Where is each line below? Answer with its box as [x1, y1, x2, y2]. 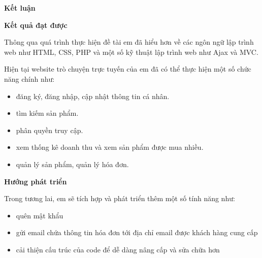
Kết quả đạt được [4, 19, 68, 30]
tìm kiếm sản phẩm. [16, 108, 79, 118]
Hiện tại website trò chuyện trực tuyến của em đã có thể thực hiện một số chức [4, 63, 251, 74]
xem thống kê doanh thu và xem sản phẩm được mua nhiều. [16, 142, 204, 152]
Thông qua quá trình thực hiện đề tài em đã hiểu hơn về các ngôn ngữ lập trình [4, 37, 254, 47]
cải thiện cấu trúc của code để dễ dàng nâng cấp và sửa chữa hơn [16, 244, 220, 254]
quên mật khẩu [16, 210, 63, 220]
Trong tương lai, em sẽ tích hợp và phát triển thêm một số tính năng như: [4, 193, 235, 204]
